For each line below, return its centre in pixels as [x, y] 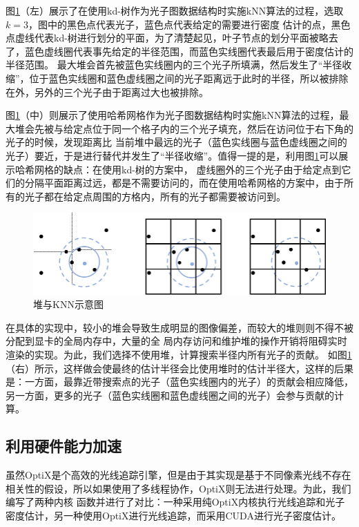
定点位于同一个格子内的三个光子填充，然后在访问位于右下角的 [213, 128]
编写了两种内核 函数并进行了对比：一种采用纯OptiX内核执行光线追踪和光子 [175, 502]
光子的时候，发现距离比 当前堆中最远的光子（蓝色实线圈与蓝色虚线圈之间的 [176, 142]
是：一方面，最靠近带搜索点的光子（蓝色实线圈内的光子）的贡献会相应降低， [179, 382]
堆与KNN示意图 [68, 304]
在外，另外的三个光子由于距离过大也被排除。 [107, 92]
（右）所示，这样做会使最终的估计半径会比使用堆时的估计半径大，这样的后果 [179, 368]
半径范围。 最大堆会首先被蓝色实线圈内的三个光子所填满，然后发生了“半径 [174, 65]
